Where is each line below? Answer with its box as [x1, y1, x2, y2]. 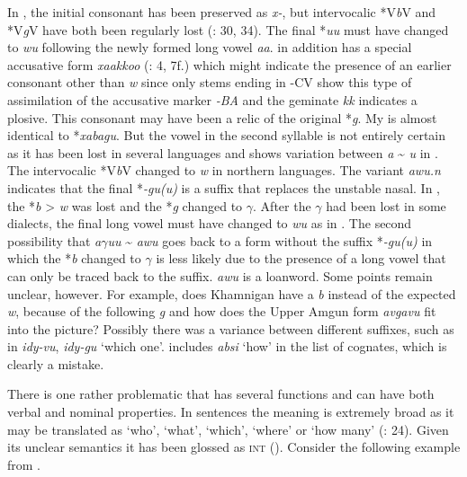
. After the [253, 196, 311, 215]
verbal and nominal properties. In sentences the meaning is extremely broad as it [7, 402, 454, 421]
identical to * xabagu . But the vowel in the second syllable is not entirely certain [7, 126, 446, 145]
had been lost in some [326, 196, 446, 215]
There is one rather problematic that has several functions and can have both [7, 384, 435, 403]
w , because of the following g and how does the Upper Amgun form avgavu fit [7, 302, 436, 321]
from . [7, 455, 40, 473]
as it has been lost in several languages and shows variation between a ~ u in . [7, 143, 438, 162]
